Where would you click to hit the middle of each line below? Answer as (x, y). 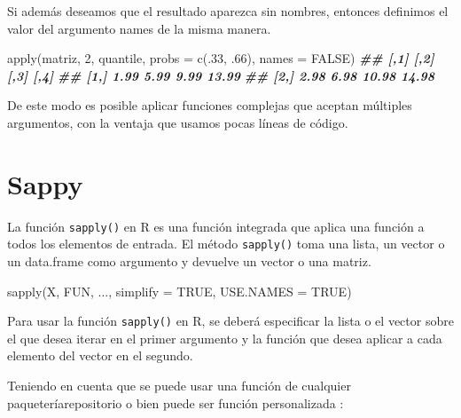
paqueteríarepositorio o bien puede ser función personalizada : (176, 402)
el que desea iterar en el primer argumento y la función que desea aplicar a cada (225, 338)
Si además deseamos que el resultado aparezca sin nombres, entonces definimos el (228, 11)
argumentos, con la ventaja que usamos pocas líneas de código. (178, 122)
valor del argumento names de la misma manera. (139, 28)
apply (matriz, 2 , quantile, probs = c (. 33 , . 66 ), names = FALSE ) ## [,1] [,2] (221, 58)
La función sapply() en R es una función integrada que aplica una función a (216, 226)
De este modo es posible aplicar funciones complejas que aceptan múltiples (210, 105)
